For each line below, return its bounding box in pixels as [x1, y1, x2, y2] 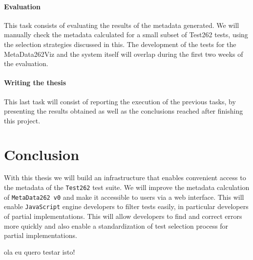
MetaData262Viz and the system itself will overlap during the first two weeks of [4, 48, 243, 59]
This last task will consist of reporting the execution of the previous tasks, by [4, 96, 236, 106]
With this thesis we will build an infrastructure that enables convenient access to [4, 172, 246, 183]
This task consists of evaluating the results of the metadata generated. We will [4, 20, 239, 30]
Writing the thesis [4, 77, 66, 88]
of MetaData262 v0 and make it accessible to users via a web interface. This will [4, 191, 244, 202]
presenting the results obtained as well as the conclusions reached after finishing [4, 106, 243, 116]
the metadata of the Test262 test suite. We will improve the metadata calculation [4, 182, 250, 192]
